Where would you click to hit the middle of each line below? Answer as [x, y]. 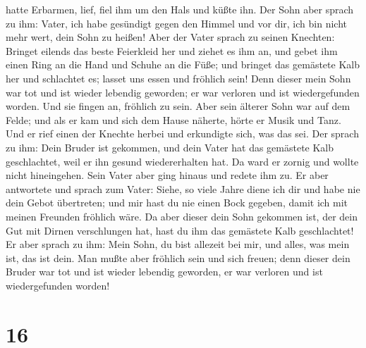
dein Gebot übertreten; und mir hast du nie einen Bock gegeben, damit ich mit [177, 203]
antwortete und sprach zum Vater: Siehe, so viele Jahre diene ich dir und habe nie [183, 188]
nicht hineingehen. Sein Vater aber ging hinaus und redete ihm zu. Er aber [167, 175]
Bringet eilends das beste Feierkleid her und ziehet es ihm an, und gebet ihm [172, 50]
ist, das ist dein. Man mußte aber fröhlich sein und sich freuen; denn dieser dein [178, 257]
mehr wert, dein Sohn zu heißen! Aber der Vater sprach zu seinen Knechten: [170, 37]
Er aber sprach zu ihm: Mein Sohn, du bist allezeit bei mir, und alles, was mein [178, 244]
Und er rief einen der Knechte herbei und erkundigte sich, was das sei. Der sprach [182, 133]
